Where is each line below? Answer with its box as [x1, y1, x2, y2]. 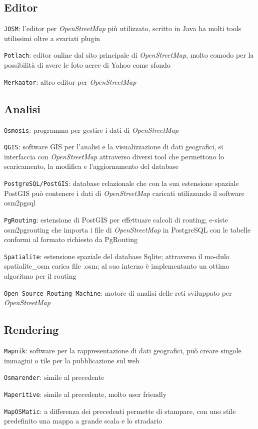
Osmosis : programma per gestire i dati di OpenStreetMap [4, 124, 178, 135]
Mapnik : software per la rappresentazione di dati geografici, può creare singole [4, 345, 241, 356]
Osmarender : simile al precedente [4, 372, 104, 382]
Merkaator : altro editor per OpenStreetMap [4, 76, 136, 87]
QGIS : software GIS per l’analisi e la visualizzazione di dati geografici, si [4, 141, 223, 152]
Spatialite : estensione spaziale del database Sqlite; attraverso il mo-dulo [4, 251, 229, 261]
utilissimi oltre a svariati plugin [4, 33, 100, 43]
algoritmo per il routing [4, 271, 76, 281]
